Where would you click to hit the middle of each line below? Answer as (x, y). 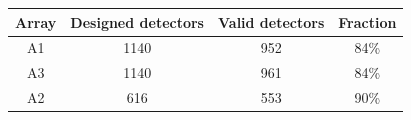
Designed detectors (137, 21)
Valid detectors (271, 21)
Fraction (367, 21)
